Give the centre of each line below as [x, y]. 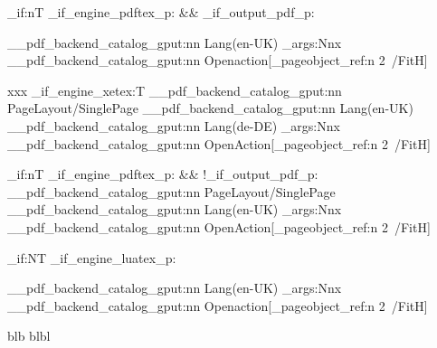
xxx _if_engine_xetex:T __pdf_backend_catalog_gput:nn [175, 90]
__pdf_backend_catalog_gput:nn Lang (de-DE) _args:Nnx [174, 125]
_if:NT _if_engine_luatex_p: [92, 257]
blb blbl [29, 336]
